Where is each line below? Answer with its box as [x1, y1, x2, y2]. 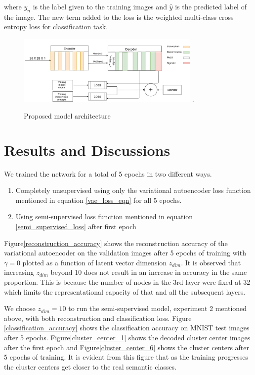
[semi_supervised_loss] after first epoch [15, 221, 136, 231]
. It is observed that [181, 257, 241, 267]
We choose [4, 303, 36, 313]
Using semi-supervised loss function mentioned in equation [15, 211, 193, 222]
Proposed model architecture [24, 110, 111, 121]
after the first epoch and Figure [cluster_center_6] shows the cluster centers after [4, 342, 250, 352]
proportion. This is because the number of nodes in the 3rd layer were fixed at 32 [4, 276, 251, 287]
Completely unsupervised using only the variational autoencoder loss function [15, 185, 251, 195]
